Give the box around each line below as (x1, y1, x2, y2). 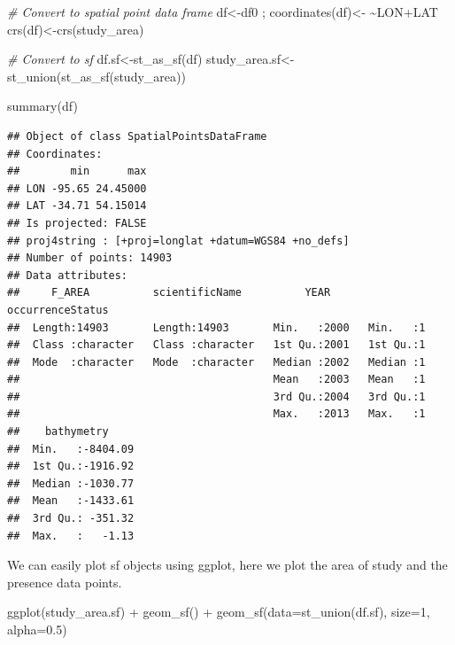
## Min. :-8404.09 (7, 442, 135, 455)
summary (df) (7, 97, 78, 115)
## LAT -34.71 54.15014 (7, 199, 147, 213)
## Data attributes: (7, 268, 128, 282)
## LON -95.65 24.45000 (7, 182, 147, 195)
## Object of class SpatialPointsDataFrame (7, 129, 267, 143)
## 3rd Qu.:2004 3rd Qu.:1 (7, 390, 426, 403)
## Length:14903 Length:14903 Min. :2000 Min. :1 (7, 321, 426, 334)
